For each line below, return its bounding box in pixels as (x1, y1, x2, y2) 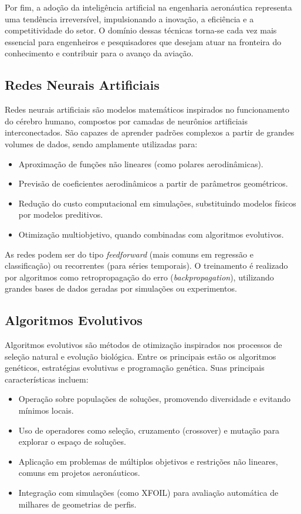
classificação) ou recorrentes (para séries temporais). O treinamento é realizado (5, 259, 288, 272)
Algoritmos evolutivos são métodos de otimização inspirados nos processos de (5, 339, 282, 351)
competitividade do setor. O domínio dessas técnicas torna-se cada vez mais (5, 24, 277, 36)
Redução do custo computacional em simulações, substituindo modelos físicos (18, 197, 296, 209)
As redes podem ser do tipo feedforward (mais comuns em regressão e (5, 248, 253, 260)
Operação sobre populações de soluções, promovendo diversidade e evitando (18, 393, 291, 405)
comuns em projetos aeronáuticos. (18, 466, 140, 479)
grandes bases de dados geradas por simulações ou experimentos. (5, 282, 237, 295)
